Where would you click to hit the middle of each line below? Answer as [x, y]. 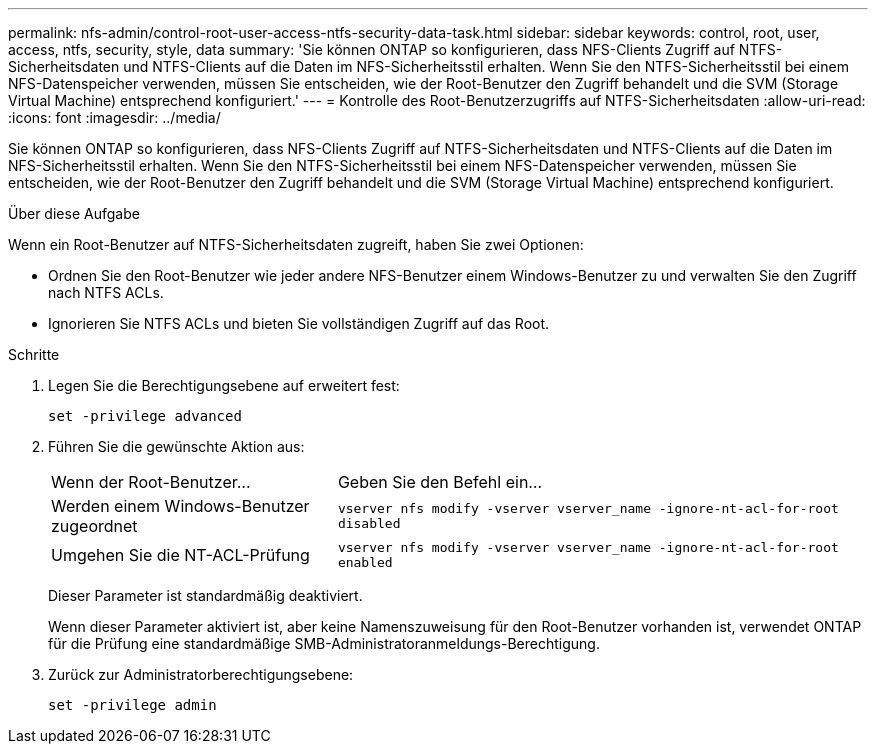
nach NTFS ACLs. [106, 292]
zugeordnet [94, 526]
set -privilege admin [132, 705]
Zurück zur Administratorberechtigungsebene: [201, 674]
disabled [369, 523]
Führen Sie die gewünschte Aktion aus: [176, 446]
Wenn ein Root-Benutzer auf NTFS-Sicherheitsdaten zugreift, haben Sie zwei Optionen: [296, 244]
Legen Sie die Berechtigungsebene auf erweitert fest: [224, 385]
